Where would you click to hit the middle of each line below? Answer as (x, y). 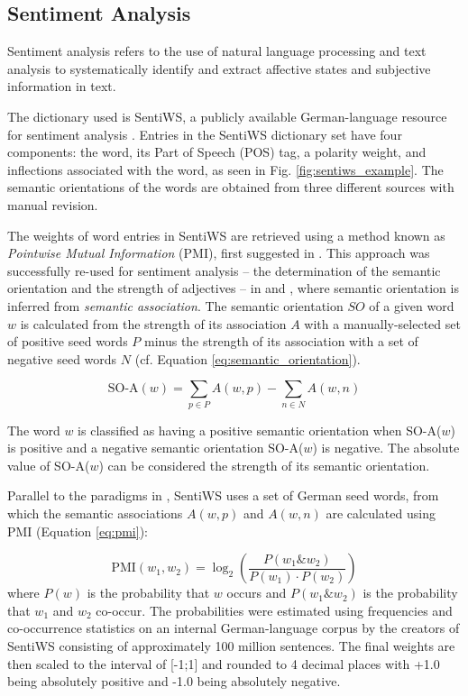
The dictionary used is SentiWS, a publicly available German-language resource (227, 116)
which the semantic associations (95, 513)
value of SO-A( (49, 465)
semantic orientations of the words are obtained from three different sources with (231, 187)
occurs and (257, 593)
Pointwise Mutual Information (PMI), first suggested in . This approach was (219, 253)
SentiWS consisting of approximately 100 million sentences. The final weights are (231, 645)
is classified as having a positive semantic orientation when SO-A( (260, 430)
